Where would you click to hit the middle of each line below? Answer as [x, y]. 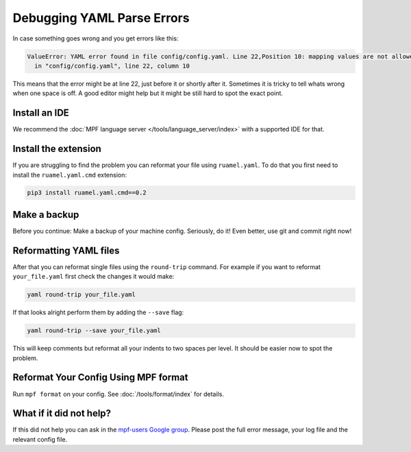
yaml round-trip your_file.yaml [82, 295]
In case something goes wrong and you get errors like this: [96, 38]
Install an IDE [41, 113]
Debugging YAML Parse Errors [101, 18]
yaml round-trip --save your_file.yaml [94, 331]
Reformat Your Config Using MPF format [100, 378]
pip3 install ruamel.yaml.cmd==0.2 [87, 193]
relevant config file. [40, 439]
